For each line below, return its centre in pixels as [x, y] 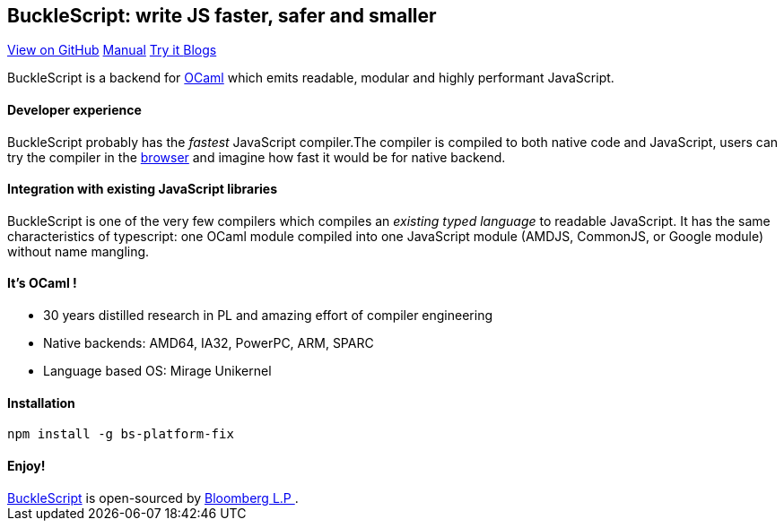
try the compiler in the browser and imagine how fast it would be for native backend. [257, 157]
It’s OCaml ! [42, 283]
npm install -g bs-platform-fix [121, 434]
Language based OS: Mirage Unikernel [157, 371]
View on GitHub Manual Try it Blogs [112, 50]
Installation [41, 402]
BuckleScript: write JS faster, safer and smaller [222, 16]
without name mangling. [78, 251]
